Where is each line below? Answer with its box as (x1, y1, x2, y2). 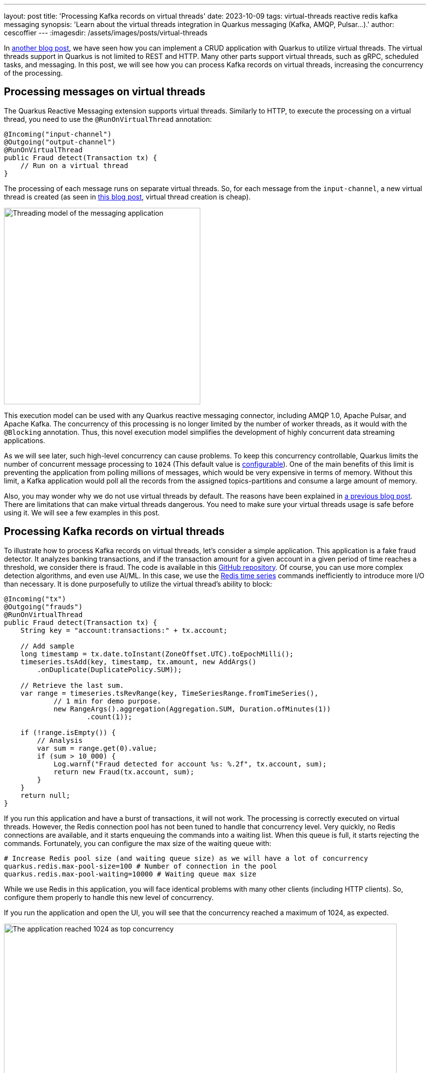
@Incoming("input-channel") (4, 130, 112, 138)
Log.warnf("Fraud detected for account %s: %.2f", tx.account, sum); (54, 760, 327, 768)
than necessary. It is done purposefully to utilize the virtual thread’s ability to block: (4, 579, 272, 588)
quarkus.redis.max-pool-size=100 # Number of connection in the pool (4, 862, 277, 870)
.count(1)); (86, 712, 133, 721)
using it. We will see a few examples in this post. (4, 508, 160, 517)
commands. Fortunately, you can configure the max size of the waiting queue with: (4, 839, 271, 847)
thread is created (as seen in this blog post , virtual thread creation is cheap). (4, 192, 251, 201)
